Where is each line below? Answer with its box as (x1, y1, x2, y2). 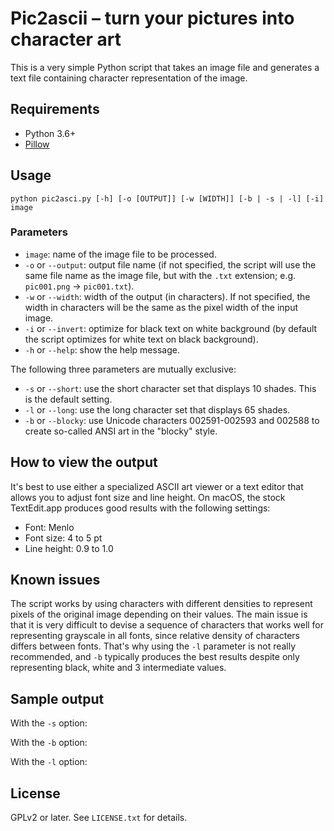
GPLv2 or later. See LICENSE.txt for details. (10, 812, 188, 824)
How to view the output (10, 454, 158, 471)
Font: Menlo (24, 521, 75, 533)
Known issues (10, 572, 101, 589)
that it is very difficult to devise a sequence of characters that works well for (10, 619, 325, 631)
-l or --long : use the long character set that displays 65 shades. (24, 403, 291, 416)
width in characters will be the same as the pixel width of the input (24, 301, 299, 313)
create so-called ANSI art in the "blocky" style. (24, 425, 218, 437)
